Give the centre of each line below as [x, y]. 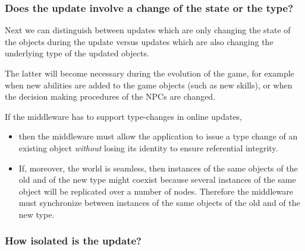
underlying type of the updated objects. [77, 53]
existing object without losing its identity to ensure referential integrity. [148, 147]
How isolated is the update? [73, 241]
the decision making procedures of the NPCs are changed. [110, 96]
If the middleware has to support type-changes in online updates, [124, 116]
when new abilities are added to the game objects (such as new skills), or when [149, 85]
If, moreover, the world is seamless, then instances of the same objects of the [158, 168]
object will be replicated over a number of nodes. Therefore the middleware [156, 191]
